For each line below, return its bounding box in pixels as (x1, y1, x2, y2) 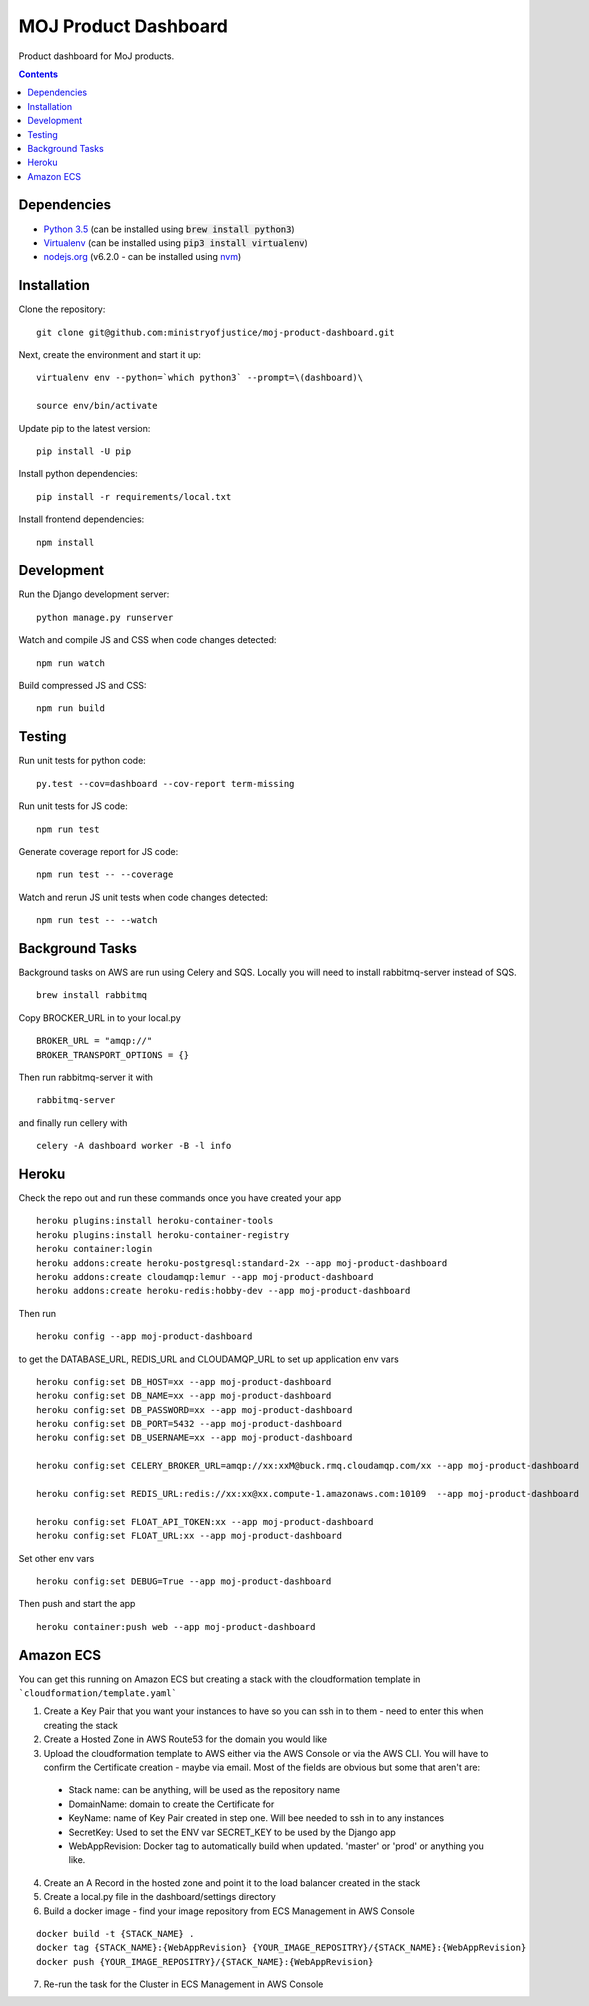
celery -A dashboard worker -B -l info (36, 1140, 232, 1152)
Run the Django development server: (18, 588, 170, 600)
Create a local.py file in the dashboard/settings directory (43, 1891, 277, 1903)
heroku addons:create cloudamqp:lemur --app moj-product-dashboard (36, 1271, 374, 1282)
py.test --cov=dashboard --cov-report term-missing (36, 778, 295, 789)
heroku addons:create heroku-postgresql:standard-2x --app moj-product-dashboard (36, 1257, 448, 1269)
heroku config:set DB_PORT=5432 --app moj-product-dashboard (36, 1418, 342, 1430)
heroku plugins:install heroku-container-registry (36, 1229, 290, 1240)
